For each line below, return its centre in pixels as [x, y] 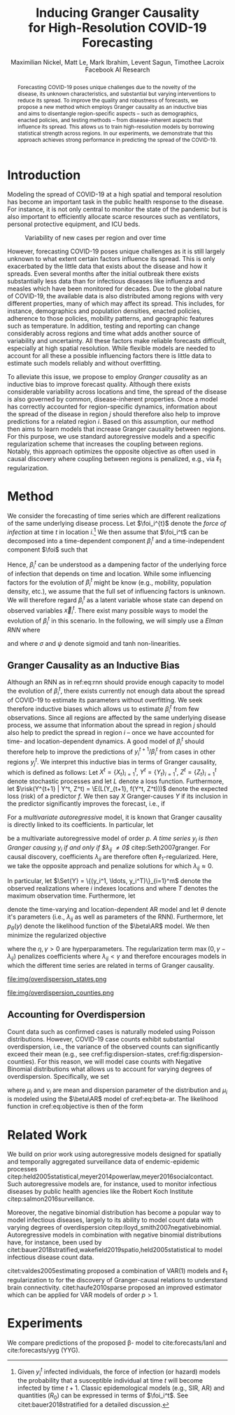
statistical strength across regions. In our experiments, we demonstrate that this [115, 133]
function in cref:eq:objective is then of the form [75, 1106]
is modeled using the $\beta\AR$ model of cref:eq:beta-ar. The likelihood [113, 1099]
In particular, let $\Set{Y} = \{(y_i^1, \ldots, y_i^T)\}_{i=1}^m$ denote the [109, 881]
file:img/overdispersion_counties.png [60, 992]
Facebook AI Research [117, 69]
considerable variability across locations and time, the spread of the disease [117, 392]
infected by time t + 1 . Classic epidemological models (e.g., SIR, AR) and [121, 1388]
